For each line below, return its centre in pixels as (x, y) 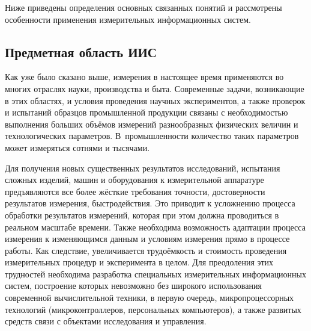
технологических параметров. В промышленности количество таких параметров (152, 136)
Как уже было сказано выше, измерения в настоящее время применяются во (144, 77)
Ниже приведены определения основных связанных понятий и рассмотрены (143, 7)
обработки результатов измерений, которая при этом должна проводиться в (142, 215)
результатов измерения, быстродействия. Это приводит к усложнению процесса (150, 203)
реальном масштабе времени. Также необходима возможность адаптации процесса (155, 227)
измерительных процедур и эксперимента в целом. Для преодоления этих (139, 262)
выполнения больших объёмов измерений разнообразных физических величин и (152, 124)
